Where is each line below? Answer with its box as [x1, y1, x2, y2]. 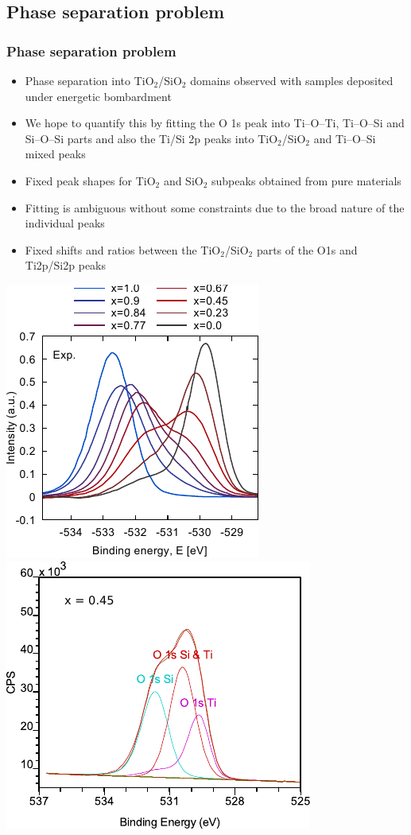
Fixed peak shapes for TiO [25, 172, 156, 188]
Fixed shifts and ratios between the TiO [25, 241, 221, 258]
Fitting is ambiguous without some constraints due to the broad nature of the [25, 199, 405, 216]
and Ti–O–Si [313, 130, 376, 146]
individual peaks [25, 215, 105, 231]
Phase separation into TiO [25, 72, 154, 88]
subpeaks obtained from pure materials [211, 172, 401, 188]
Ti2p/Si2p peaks [25, 257, 107, 274]
